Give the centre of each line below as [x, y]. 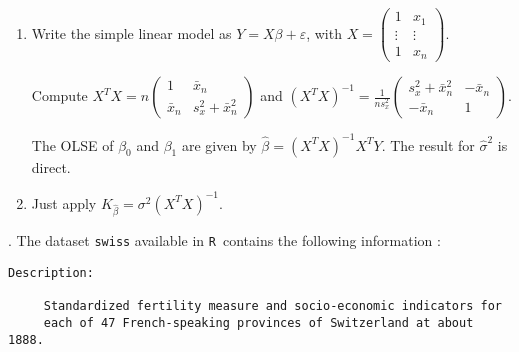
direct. [51, 166]
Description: [51, 273]
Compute [59, 95]
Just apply [64, 202]
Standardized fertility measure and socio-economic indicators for [272, 306]
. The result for [428, 144]
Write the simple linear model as [131, 32]
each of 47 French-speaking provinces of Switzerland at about [258, 323]
